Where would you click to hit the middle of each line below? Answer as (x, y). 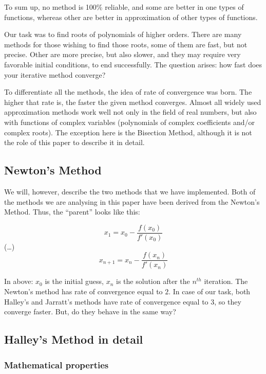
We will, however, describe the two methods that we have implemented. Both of (130, 191)
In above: (19, 281)
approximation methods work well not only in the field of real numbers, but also (130, 112)
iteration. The (226, 281)
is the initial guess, (74, 281)
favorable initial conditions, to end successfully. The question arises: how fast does (133, 64)
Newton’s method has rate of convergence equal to (83, 291)
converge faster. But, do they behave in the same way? (90, 311)
